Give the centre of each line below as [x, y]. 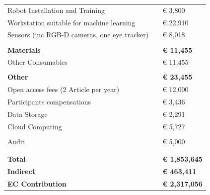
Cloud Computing [35, 126]
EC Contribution [37, 183]
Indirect [21, 171]
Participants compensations [49, 102]
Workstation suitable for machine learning [71, 22]
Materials [24, 49]
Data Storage [28, 114]
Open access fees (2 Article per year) [64, 89]
